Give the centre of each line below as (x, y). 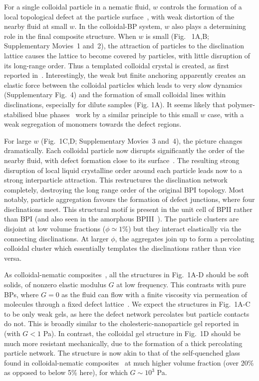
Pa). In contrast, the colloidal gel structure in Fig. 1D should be (142, 333)
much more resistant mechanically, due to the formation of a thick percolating (123, 343)
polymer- (241, 104)
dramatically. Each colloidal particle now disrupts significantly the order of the (124, 150)
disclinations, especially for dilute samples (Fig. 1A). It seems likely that (115, 104)
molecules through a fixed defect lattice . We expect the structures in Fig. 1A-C (127, 304)
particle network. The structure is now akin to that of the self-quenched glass (122, 353)
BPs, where (21, 294)
